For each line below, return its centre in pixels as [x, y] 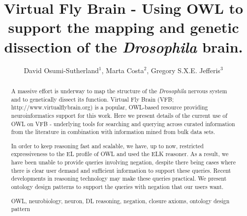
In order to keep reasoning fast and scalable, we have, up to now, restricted [107, 146]
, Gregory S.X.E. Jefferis [184, 70]
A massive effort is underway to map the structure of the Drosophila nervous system [119, 91]
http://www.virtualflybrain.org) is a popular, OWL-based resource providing [109, 107]
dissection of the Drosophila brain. [123, 47]
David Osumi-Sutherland [61, 70]
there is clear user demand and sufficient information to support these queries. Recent [121, 170]
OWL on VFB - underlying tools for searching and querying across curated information [123, 123]
